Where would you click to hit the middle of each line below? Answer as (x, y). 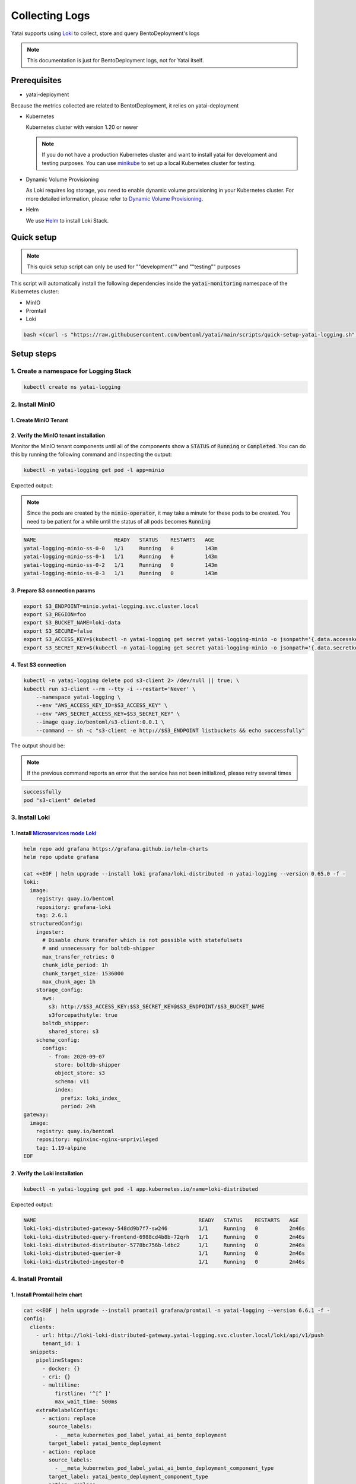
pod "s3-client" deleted (60, 800)
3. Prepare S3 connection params (53, 590)
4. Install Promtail (36, 1279)
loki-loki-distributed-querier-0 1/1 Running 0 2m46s (164, 1253)
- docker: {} (61, 1369)
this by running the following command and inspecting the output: (91, 455)
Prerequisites (36, 80)
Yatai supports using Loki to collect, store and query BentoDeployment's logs (105, 33)
